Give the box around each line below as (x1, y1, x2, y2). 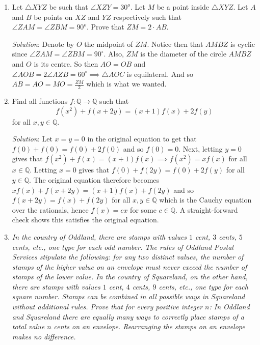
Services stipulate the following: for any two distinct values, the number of (12, 251, 244, 262)
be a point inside (157, 2, 210, 12)
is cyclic (230, 38, 255, 49)
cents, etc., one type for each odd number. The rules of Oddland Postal (12, 241, 233, 252)
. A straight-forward (175, 204, 238, 215)
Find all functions (12, 95, 68, 106)
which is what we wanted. (86, 78, 167, 89)
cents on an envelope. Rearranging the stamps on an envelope (54, 321, 245, 332)
